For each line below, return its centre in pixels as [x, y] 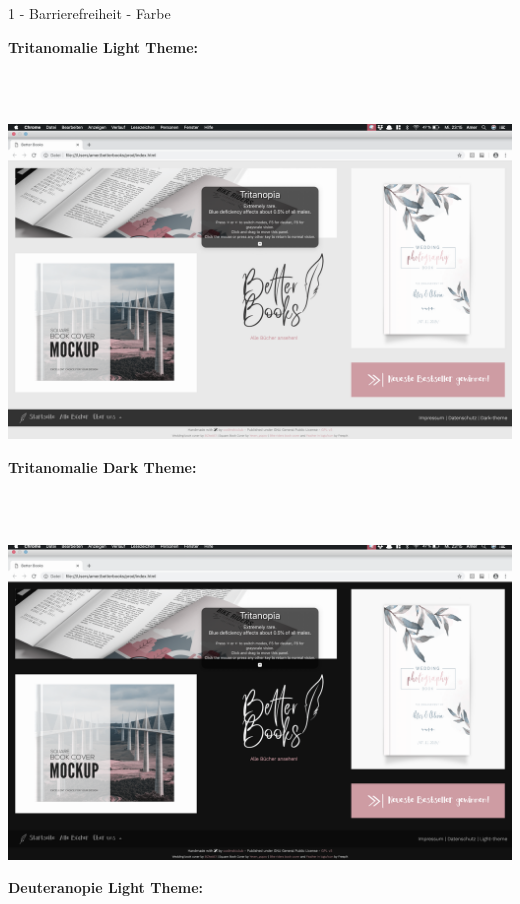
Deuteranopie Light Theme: [106, 887]
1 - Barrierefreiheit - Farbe [89, 13]
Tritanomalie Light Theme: [103, 46]
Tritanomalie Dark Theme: [102, 466]
